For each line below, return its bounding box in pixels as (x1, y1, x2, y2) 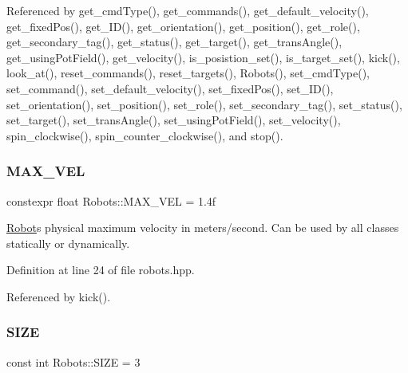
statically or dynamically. (6, 234, 130, 251)
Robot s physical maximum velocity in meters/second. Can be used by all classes (6, 219, 399, 236)
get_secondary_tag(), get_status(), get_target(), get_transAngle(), (6, 33, 343, 50)
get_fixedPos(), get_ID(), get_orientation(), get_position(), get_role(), (6, 18, 360, 34)
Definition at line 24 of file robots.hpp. (6, 261, 195, 278)
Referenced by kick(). (6, 288, 111, 304)
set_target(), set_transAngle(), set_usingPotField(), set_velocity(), (6, 112, 341, 128)
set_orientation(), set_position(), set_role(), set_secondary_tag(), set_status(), (6, 96, 402, 112)
